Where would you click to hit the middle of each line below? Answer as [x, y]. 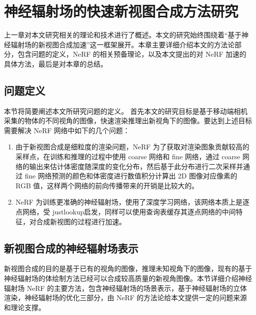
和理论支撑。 [25, 307]
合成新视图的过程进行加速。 [81, 221]
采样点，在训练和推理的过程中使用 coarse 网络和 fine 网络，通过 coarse [128, 157]
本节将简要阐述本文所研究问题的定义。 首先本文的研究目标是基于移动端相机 [126, 111]
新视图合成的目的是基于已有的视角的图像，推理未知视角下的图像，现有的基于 [128, 268]
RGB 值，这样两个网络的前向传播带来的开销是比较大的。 [107, 185]
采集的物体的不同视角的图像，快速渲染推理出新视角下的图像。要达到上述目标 [128, 121]
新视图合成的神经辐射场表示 [71, 248]
